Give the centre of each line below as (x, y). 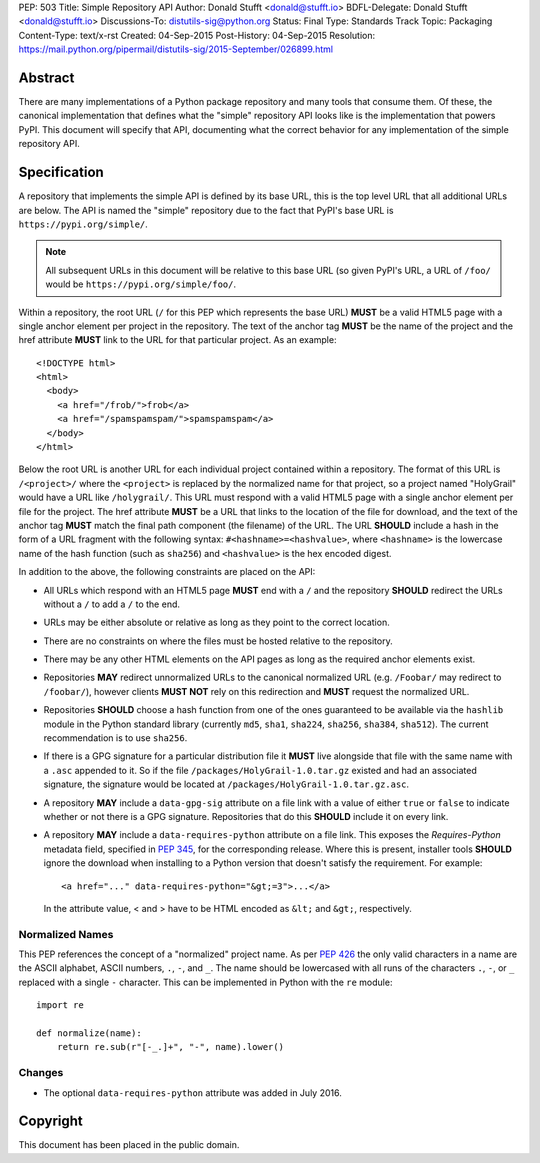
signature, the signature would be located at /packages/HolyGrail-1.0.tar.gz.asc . (226, 784)
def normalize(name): (89, 1033)
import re (60, 1005)
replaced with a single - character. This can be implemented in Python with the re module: (205, 982)
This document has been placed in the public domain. (129, 1145)
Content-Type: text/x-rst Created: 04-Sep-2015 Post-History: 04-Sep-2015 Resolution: (197, 35)
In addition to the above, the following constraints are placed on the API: (167, 572)
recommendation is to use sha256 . (115, 738)
